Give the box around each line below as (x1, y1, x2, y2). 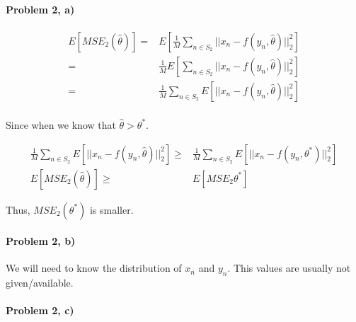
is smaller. (89, 202, 134, 217)
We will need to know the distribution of (6, 260, 182, 275)
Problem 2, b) (6, 234, 76, 248)
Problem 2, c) (6, 303, 74, 318)
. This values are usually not (227, 260, 351, 275)
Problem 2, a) (6, 1, 75, 16)
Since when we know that (6, 117, 116, 132)
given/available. (6, 275, 74, 290)
